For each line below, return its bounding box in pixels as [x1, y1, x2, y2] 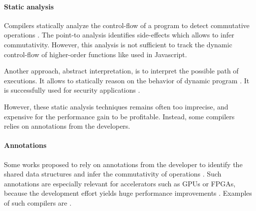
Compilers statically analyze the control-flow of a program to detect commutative [4, 20, 250, 30]
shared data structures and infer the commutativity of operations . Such [4, 169, 222, 179]
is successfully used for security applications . [4, 85, 140, 95]
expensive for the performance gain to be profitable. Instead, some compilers [4, 111, 235, 121]
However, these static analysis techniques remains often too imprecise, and [4, 101, 228, 111]
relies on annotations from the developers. [4, 121, 130, 131]
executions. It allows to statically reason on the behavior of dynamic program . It [4, 75, 250, 85]
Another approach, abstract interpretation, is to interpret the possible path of [4, 66, 239, 76]
